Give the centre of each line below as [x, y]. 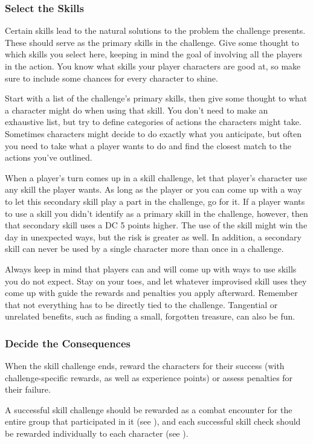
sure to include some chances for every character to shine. [111, 78]
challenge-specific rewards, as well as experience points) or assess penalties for [149, 377]
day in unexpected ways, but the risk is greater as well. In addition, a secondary [153, 236]
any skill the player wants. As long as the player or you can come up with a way [153, 189]
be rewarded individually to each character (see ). [97, 433]
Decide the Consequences [68, 343]
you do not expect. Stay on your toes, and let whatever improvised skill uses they [156, 281]
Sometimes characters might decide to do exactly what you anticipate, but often [153, 133]
